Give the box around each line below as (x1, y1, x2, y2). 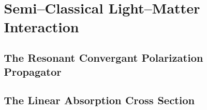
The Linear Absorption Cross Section (4, 93, 195, 108)
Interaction (4, 17, 79, 37)
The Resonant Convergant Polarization (4, 50, 203, 65)
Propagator (4, 64, 61, 79)
